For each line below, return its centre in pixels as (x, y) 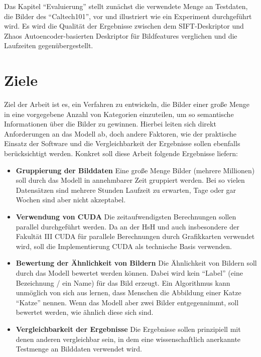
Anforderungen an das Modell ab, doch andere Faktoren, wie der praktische (120, 133)
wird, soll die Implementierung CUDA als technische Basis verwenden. (124, 246)
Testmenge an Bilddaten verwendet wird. (79, 349)
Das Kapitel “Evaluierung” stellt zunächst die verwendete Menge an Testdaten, (126, 6)
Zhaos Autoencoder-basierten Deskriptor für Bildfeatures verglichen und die (121, 35)
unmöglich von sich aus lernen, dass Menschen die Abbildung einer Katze (128, 292)
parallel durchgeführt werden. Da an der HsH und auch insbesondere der (127, 226)
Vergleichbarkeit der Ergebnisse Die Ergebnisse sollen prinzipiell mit (128, 329)
